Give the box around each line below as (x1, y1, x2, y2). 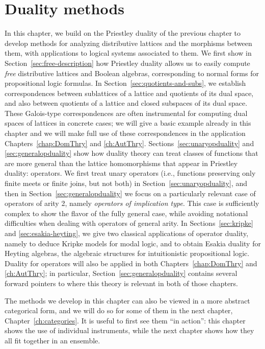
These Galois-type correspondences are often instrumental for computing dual (5, 107, 248, 118)
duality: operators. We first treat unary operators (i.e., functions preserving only (5, 168, 256, 178)
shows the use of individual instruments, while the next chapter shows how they (5, 325, 254, 336)
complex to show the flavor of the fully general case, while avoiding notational (5, 207, 248, 218)
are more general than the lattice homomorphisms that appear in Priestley (5, 157, 238, 168)
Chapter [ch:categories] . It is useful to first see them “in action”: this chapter (5, 315, 246, 325)
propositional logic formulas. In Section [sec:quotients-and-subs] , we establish (5, 78, 246, 88)
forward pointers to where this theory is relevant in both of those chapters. (5, 277, 238, 288)
